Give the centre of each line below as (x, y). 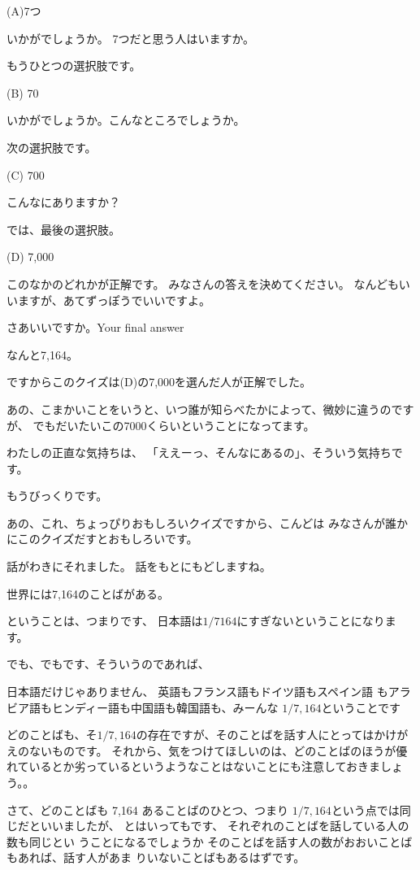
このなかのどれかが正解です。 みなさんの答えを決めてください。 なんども (203, 283)
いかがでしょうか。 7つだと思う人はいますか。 (131, 38)
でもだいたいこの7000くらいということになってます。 (174, 425)
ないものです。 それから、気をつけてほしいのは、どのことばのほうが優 (218, 750)
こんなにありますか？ (63, 202)
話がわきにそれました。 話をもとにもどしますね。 (139, 566)
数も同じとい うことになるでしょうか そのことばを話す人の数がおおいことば (210, 841)
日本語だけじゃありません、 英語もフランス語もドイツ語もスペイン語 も (197, 692)
